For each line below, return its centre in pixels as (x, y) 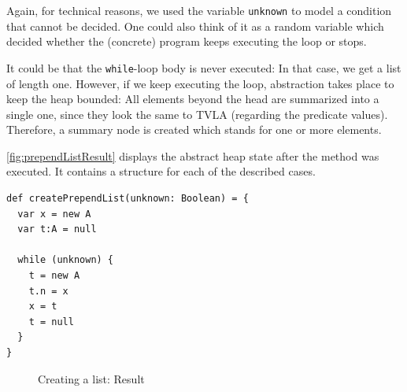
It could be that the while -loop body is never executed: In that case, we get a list (204, 67)
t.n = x (48, 291)
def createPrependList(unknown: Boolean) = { (128, 199)
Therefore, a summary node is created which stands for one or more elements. (194, 129)
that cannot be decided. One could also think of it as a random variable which (195, 26)
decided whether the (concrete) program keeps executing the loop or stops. (187, 41)
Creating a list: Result (91, 378)
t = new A (54, 276)
